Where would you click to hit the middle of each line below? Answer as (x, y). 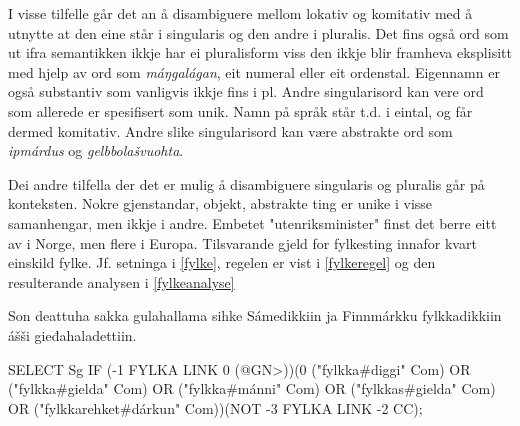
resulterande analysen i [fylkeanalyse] (121, 281)
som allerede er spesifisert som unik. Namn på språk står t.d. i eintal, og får (240, 110)
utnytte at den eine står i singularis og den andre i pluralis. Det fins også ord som (258, 32)
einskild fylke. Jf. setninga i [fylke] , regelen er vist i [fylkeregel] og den (222, 262)
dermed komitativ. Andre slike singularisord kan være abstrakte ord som (230, 130)
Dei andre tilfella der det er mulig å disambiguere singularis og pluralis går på (246, 183)
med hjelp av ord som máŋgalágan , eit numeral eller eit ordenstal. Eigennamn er (254, 71)
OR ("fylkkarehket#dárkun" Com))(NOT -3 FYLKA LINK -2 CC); (215, 407)
